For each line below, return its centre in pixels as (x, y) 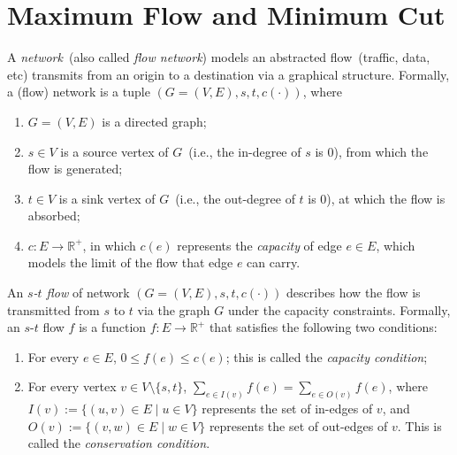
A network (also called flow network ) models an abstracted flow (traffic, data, (219, 57)
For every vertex (72, 386)
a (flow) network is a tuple (79, 92)
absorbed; (54, 216)
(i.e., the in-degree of (245, 151)
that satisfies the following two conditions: (323, 327)
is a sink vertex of (107, 198)
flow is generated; (75, 169)
